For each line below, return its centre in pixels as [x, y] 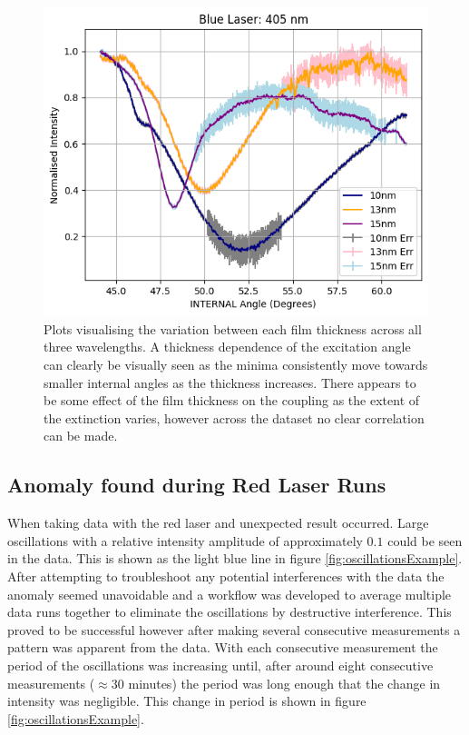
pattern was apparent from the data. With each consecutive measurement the [223, 647]
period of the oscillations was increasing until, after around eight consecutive [220, 665]
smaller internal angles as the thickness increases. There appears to [230, 382]
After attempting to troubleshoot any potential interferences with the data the [226, 576]
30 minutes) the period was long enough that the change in [276, 683]
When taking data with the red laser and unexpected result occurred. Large [218, 523]
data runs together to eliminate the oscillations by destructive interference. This [230, 612]
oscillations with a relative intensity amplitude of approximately [185, 540]
